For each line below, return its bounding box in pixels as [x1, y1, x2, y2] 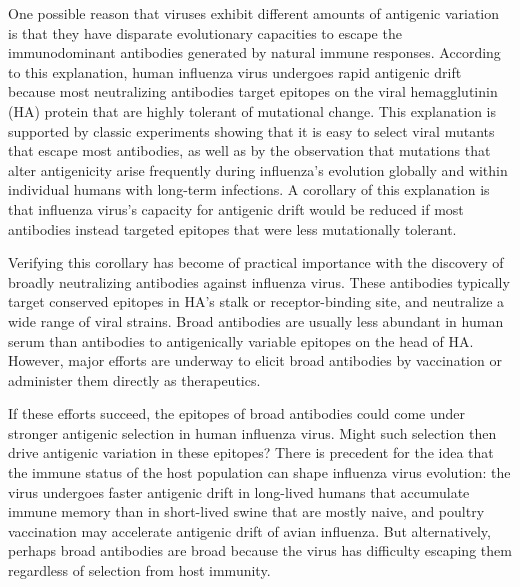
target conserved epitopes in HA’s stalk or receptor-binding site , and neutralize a [8, 291, 505, 312]
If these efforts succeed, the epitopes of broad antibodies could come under [8, 403, 466, 424]
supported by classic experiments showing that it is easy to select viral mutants [8, 120, 495, 141]
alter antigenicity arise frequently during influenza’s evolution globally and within [8, 159, 508, 180]
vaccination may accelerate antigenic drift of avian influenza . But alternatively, [8, 520, 491, 541]
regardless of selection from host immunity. [8, 560, 271, 581]
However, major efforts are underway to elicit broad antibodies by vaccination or [8, 350, 502, 371]
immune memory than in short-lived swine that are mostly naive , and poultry [8, 501, 485, 522]
